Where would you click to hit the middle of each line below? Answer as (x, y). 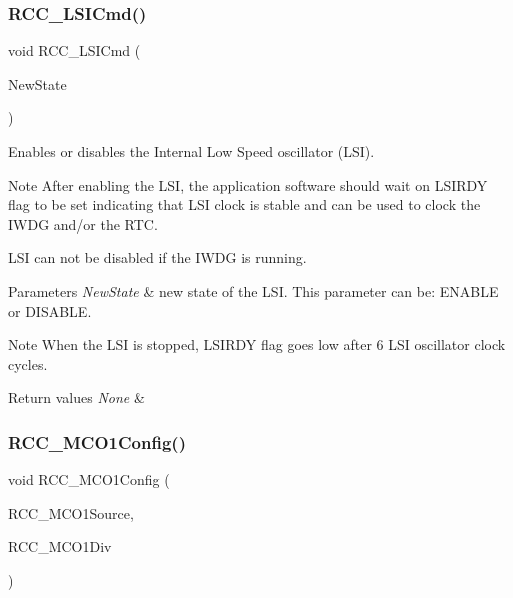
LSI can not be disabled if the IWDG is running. (157, 257)
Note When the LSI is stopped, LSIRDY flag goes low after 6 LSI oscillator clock (257, 344)
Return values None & (76, 397)
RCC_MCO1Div (60, 546)
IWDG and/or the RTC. (83, 223)
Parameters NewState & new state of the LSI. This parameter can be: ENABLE (253, 290)
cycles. (28, 363)
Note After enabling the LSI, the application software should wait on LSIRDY (248, 184)
